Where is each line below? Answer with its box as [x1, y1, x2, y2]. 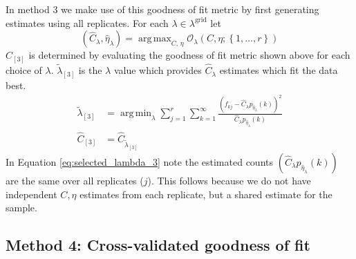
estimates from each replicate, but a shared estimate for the [79, 186, 332, 201]
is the [78, 63, 102, 77]
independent [6, 186, 57, 201]
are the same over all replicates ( [6, 173, 144, 187]
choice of [6, 63, 42, 77]
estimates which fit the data [219, 63, 338, 77]
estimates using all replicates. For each [6, 15, 169, 30]
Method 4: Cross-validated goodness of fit [6, 234, 310, 256]
